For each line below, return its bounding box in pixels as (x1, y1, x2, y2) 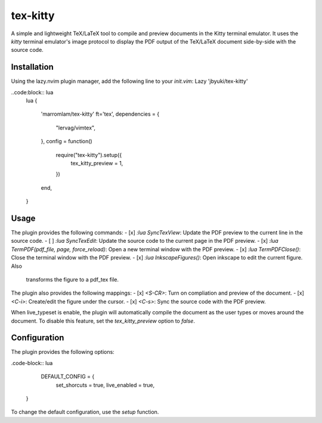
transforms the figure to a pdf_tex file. (26, 276, 119, 283)
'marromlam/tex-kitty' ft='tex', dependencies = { (41, 110, 160, 118)
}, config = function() (41, 138, 92, 145)
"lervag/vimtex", (55, 124, 95, 131)
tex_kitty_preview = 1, (70, 159, 123, 166)
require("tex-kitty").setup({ (55, 151, 122, 158)
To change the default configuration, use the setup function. (11, 409, 159, 416)
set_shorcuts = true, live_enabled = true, (55, 381, 155, 388)
